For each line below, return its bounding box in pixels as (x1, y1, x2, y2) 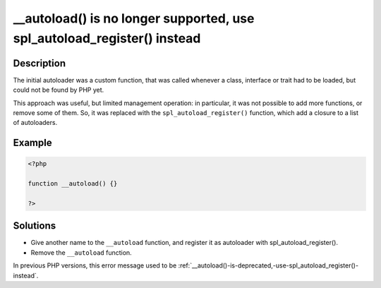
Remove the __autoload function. (30, 248, 132, 257)
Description (13, 57, 66, 69)
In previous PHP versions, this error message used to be (13, 261, 177, 270)
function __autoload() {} (28, 180, 118, 188)
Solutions (13, 220, 56, 232)
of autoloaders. (13, 119, 58, 127)
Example (13, 137, 52, 149)
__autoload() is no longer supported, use (13, 11, 255, 26)
